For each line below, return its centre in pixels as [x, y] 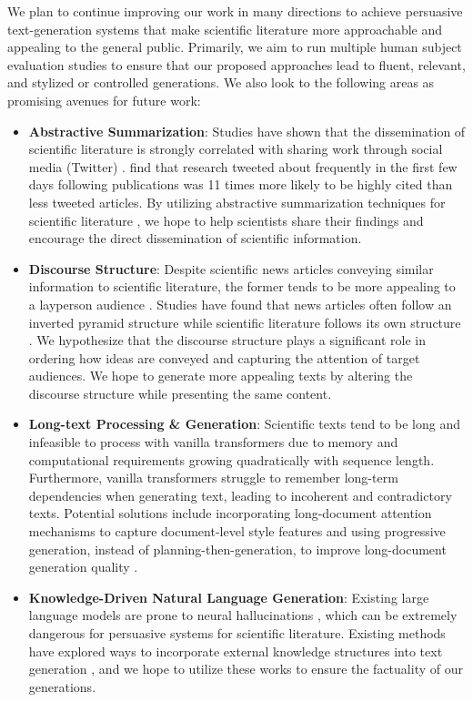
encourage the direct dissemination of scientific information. [195, 238]
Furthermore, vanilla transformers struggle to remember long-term [213, 478]
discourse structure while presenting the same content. [180, 393]
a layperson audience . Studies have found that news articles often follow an [240, 304]
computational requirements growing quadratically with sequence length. [231, 459]
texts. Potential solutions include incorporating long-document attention [230, 513]
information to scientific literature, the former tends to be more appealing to [242, 286]
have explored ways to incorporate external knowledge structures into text [236, 651]
